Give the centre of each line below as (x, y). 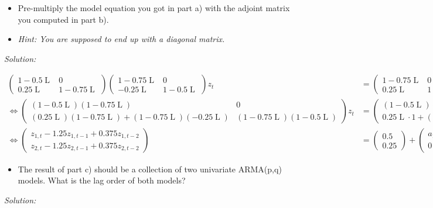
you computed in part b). (63, 19)
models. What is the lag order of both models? (102, 180)
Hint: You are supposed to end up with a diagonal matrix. (121, 39)
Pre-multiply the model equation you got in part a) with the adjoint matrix (154, 8)
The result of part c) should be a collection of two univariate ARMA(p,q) (150, 169)
